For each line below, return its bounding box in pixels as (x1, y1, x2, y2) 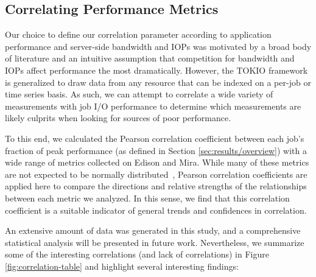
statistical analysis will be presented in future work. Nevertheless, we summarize (5, 236, 304, 248)
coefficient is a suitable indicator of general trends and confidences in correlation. (5, 203, 307, 216)
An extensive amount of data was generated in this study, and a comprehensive (5, 224, 301, 237)
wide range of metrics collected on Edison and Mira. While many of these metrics (5, 156, 309, 169)
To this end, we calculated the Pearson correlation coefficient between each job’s (5, 131, 304, 144)
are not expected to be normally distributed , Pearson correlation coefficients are (5, 167, 307, 180)
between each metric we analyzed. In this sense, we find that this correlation (5, 191, 290, 204)
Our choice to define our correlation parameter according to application (5, 28, 272, 41)
